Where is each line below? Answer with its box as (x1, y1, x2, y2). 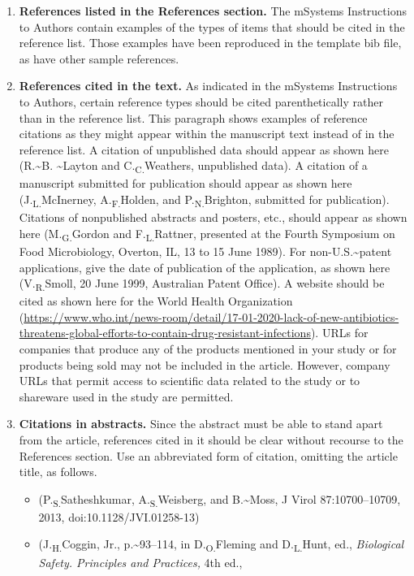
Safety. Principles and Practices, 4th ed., (38, 553, 243, 570)
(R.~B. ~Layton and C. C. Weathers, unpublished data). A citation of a (19, 157, 368, 176)
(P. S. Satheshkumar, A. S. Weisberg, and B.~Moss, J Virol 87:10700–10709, (38, 490, 401, 509)
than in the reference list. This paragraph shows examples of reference (19, 109, 368, 126)
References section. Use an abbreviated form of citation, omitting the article (19, 447, 398, 464)
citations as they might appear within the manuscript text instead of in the (19, 125, 395, 142)
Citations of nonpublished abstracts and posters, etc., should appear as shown (19, 209, 408, 226)
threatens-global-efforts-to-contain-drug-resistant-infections (19, 324, 311, 341)
